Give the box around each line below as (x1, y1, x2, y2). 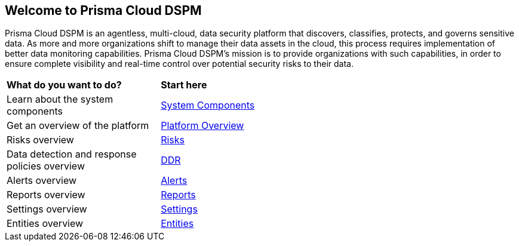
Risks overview (7, 134, 74, 146)
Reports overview (7, 189, 85, 201)
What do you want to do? (7, 79, 122, 91)
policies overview (7, 160, 85, 173)
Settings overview (7, 203, 87, 216)
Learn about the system (7, 93, 113, 106)
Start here (161, 79, 207, 91)
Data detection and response (7, 148, 137, 161)
